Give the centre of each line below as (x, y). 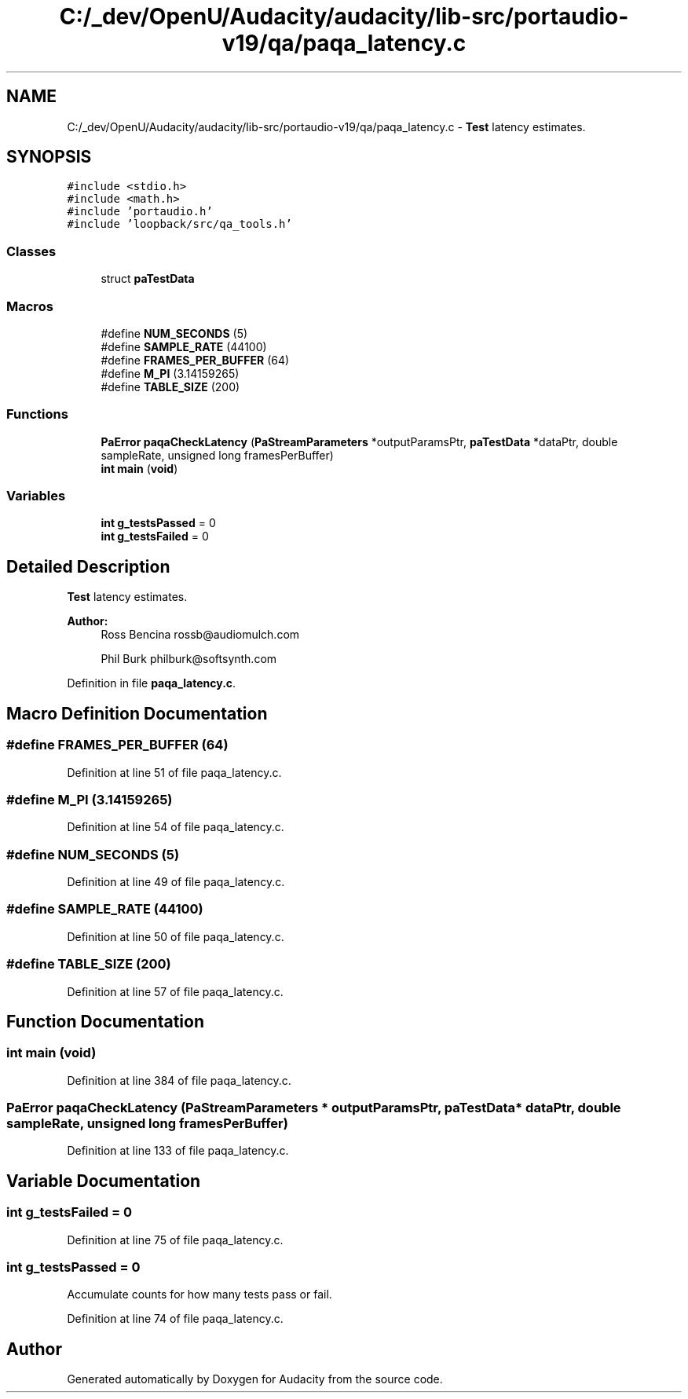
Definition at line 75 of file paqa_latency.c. (175, 1240)
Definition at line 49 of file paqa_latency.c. (176, 882)
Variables (36, 496)
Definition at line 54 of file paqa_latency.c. (176, 827)
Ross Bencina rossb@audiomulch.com (200, 635)
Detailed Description (88, 566)
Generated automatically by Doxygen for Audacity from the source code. (255, 1379)
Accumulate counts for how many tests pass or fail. (199, 1295)
